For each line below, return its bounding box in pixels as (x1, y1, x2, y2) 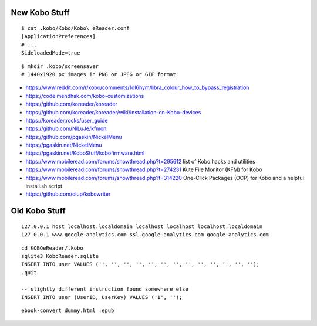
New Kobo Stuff (11, 8, 70, 18)
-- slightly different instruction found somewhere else (21, 286, 189, 293)
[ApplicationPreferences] (21, 33, 96, 40)
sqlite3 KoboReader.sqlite (21, 253, 99, 260)
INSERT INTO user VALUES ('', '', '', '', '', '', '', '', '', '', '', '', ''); (21, 261, 260, 268)
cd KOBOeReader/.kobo (21, 244, 83, 252)
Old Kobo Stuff (11, 206, 66, 216)
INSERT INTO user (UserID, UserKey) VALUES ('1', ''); (21, 294, 183, 300)
